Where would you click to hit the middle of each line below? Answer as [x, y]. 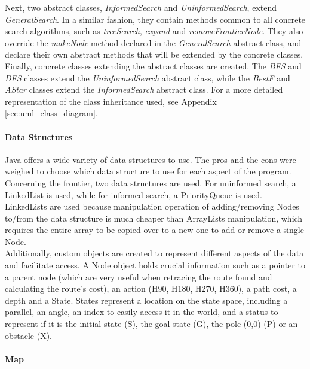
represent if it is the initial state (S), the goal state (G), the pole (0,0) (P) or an [151, 324]
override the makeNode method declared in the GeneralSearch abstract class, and [153, 42]
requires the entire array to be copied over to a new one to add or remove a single [154, 230]
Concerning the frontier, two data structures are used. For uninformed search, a [151, 182]
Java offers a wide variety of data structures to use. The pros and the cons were [151, 159]
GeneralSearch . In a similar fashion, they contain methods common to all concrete [155, 19]
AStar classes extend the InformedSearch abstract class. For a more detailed [144, 90]
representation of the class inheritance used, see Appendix [111, 101]
